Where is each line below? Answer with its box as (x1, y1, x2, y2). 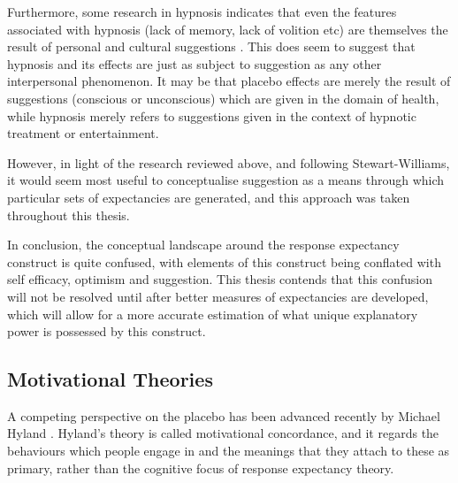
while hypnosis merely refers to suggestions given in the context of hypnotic (7, 106, 416, 125)
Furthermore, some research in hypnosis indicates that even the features (7, 3, 397, 20)
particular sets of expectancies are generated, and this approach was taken (7, 188, 410, 206)
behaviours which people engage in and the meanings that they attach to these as (7, 441, 450, 460)
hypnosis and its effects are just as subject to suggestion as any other (7, 54, 382, 73)
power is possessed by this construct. (7, 322, 206, 341)
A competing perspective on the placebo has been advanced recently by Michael (7, 406, 440, 425)
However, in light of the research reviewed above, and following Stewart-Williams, (7, 153, 450, 172)
